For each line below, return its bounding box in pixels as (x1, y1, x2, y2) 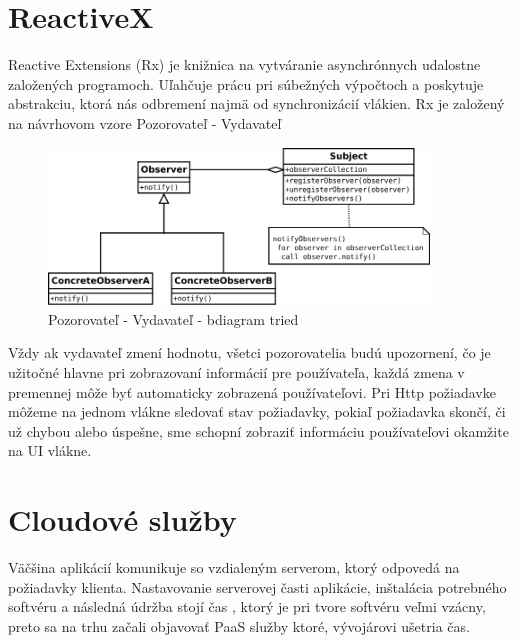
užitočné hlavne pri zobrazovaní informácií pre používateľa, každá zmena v (8, 362, 465, 382)
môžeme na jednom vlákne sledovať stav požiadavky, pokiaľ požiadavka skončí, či (8, 401, 506, 422)
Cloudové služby (8, 499, 237, 540)
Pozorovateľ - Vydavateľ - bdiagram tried (48, 308, 299, 329)
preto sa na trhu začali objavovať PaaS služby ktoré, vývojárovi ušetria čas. (8, 615, 470, 636)
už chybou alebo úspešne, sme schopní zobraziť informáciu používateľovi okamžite (8, 420, 509, 441)
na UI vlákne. (8, 440, 92, 461)
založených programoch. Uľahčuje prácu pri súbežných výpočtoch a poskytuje (8, 73, 484, 94)
